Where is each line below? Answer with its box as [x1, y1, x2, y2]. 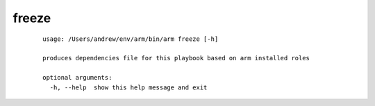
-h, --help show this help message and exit [49, 83, 208, 91]
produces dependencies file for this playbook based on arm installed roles [42, 54, 310, 62]
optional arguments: [42, 73, 112, 82]
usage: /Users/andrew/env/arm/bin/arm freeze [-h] [42, 35, 219, 43]
